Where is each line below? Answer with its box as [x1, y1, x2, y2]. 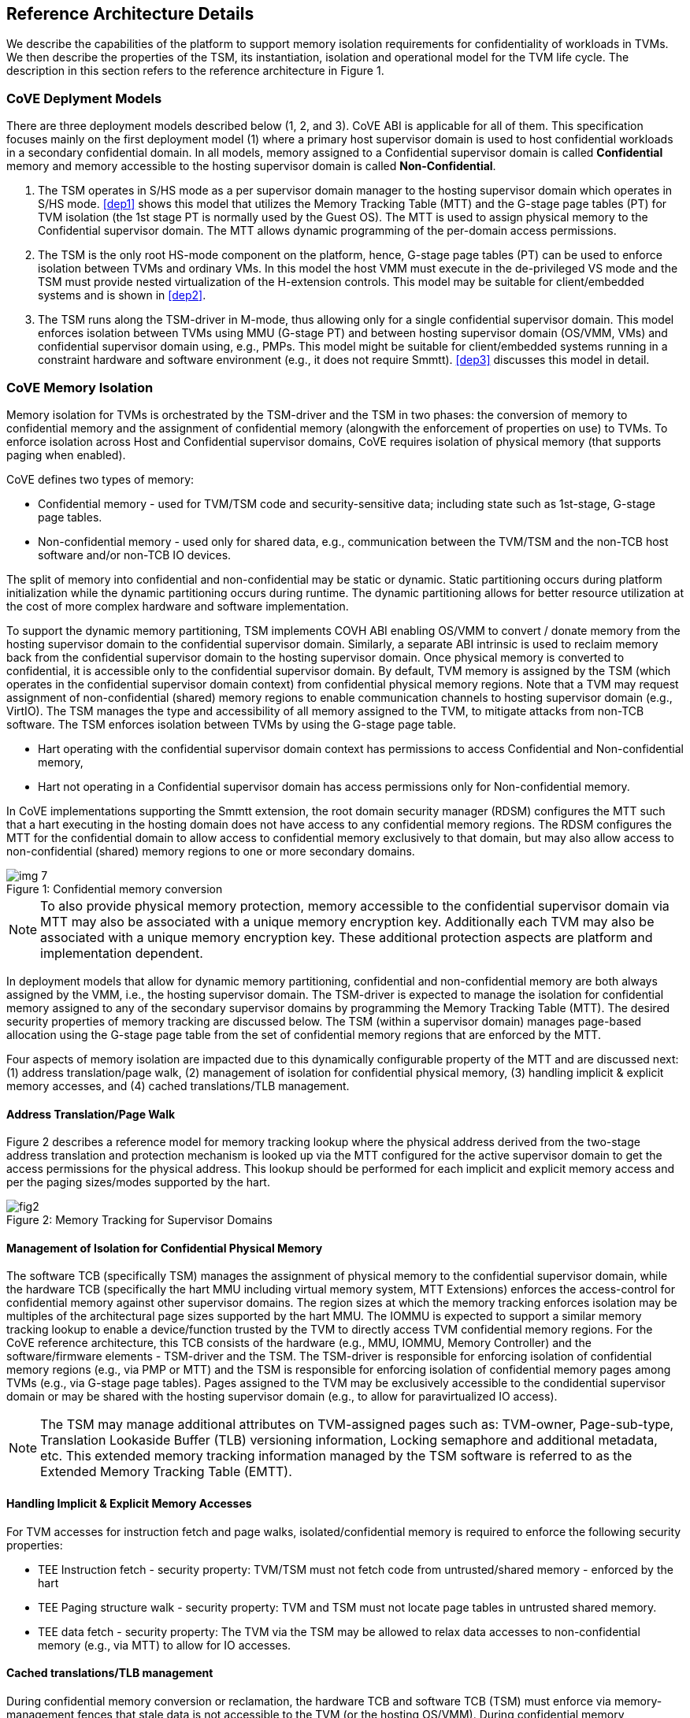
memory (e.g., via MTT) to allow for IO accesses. [38, 1638, 291, 1652]
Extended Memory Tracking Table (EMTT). [40, 1464, 292, 1480]
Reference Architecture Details [6, 4, 254, 24]
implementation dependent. [40, 944, 203, 961]
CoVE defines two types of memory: [6, 472, 195, 486]
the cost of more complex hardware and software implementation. [6, 599, 349, 613]
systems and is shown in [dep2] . [38, 288, 206, 302]
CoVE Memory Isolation [6, 379, 154, 395]
